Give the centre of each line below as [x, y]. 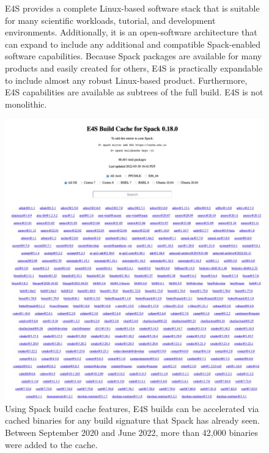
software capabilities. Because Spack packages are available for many [134, 56]
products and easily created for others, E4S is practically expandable [134, 68]
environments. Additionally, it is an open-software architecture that [131, 32]
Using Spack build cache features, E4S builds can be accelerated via [132, 408]
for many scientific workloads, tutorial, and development [110, 20]
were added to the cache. [51, 444]
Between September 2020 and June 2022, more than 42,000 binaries [131, 433]
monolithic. [26, 104]
